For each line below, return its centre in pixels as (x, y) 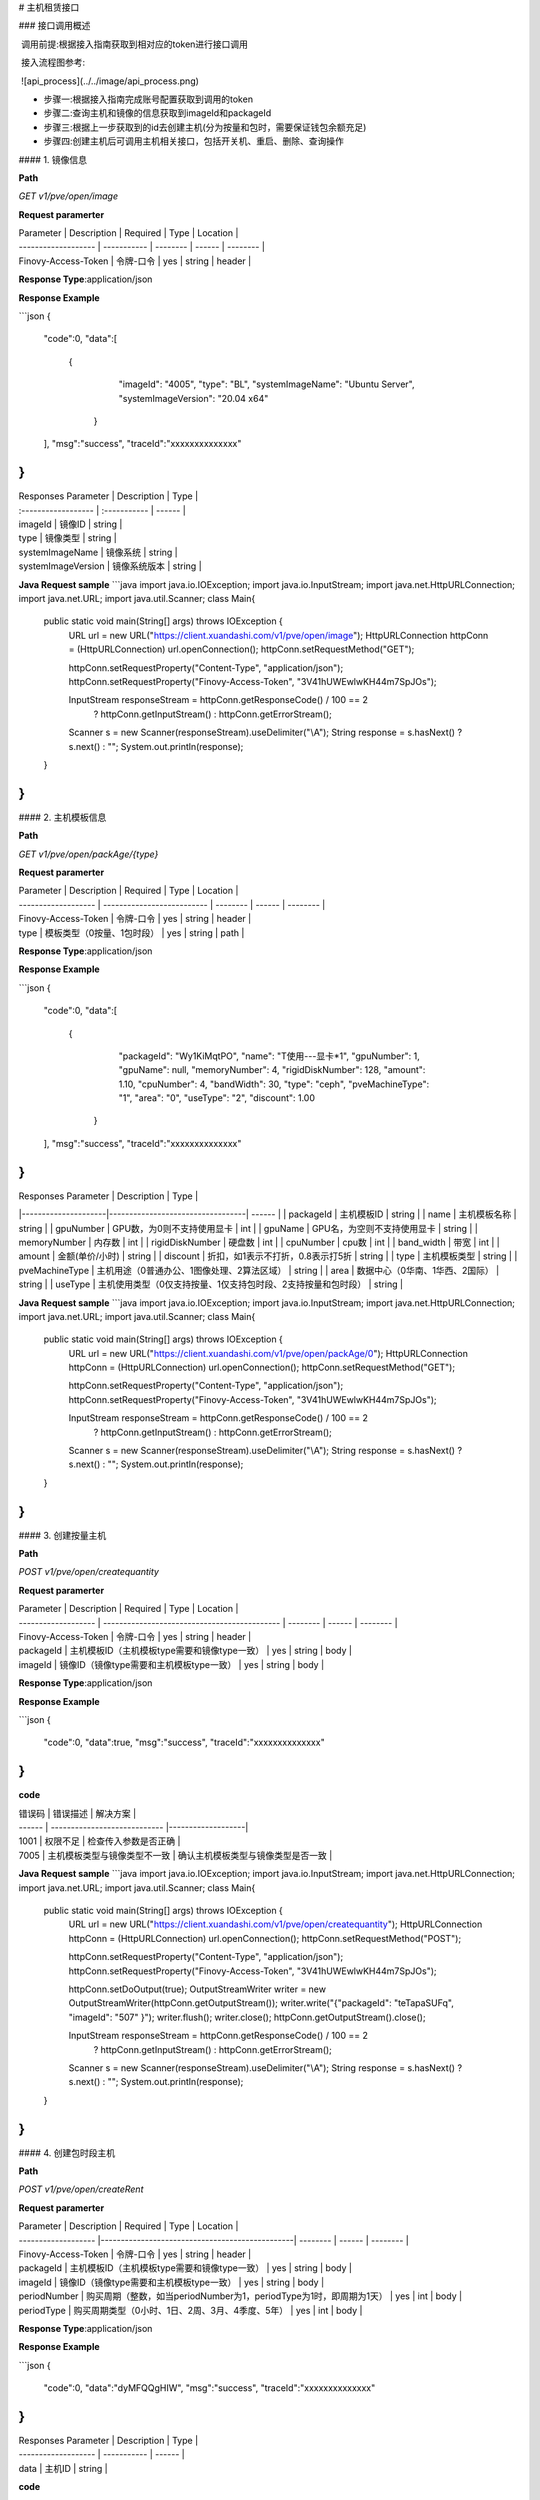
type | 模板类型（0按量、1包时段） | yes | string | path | (131, 932)
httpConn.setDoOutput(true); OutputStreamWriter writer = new (197, 1989)
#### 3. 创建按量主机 (62, 1535)
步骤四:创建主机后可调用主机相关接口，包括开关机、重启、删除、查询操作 (194, 141)
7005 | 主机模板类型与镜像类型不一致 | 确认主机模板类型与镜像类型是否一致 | (175, 1855)
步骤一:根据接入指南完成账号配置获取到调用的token (148, 99)
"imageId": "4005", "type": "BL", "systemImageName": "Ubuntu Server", (266, 384)
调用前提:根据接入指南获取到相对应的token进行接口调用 (134, 44)
